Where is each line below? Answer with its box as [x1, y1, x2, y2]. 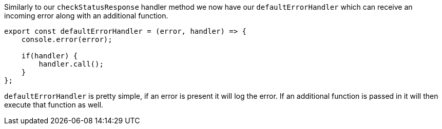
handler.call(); [39, 60, 104, 68]
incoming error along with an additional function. [4, 11, 168, 20]
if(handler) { [21, 52, 78, 60]
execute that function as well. [4, 100, 104, 109]
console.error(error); [21, 35, 112, 44]
